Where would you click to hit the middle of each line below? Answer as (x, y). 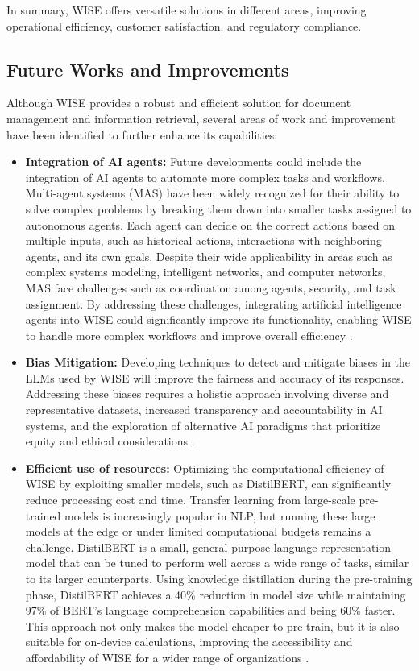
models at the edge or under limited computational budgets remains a (198, 531)
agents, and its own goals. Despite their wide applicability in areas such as (209, 256)
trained (43, 515)
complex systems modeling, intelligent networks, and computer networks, (205, 272)
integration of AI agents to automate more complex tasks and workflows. (205, 177)
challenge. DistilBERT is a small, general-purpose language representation (208, 547)
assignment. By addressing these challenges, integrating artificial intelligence (214, 303)
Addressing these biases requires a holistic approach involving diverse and (207, 393)
